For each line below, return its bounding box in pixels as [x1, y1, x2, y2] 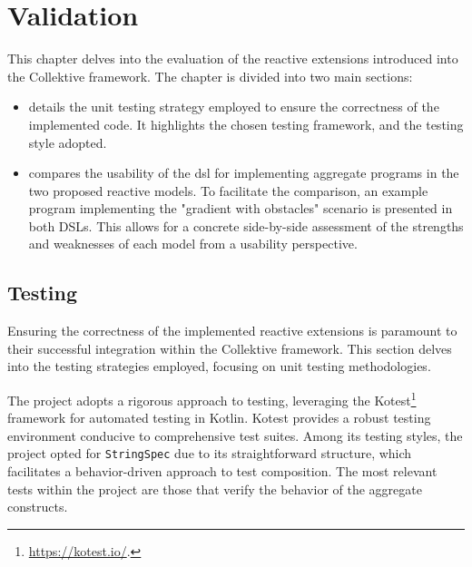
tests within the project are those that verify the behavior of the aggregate [7, 479, 422, 498]
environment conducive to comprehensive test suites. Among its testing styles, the [7, 425, 463, 445]
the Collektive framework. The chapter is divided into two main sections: [7, 66, 413, 85]
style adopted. [28, 132, 107, 152]
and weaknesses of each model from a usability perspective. [28, 234, 358, 253]
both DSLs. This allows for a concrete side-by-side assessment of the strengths [28, 216, 464, 235]
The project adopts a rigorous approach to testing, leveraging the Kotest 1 [7, 388, 417, 409]
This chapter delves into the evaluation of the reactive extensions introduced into [7, 49, 458, 68]
